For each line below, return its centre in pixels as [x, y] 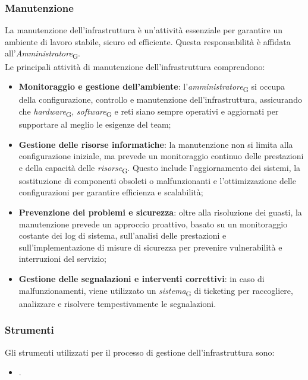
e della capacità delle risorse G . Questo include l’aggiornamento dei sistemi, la [160, 168]
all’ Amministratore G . [43, 54]
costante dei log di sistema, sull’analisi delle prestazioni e [122, 235]
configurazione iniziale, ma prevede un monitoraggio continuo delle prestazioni [161, 156]
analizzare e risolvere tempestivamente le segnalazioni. [117, 303]
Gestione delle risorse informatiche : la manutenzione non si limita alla [156, 144]
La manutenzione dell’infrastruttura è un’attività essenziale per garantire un [144, 30]
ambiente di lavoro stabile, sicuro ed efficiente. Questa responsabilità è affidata [148, 41]
